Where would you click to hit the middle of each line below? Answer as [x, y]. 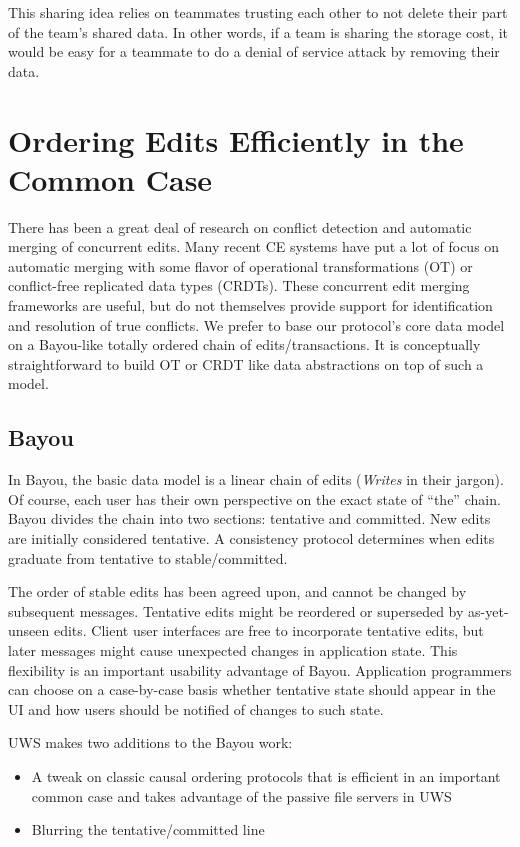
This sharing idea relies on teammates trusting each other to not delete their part [258, 12]
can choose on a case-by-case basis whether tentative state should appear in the [252, 689]
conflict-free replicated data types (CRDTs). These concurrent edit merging [239, 285]
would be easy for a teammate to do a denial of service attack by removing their [254, 51]
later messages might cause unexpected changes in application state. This [233, 649]
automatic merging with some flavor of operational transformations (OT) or [240, 265]
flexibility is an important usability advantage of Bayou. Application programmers [260, 669]
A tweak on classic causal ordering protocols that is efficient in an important [266, 775]
